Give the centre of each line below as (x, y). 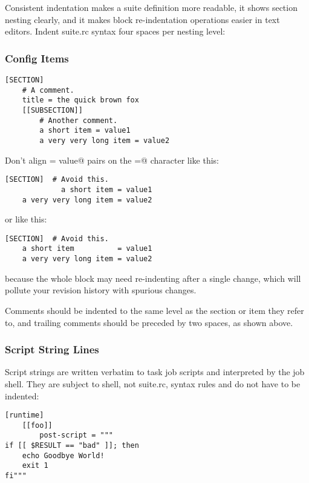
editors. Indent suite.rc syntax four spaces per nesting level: (115, 31)
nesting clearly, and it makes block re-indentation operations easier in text (142, 19)
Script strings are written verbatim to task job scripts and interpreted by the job (155, 372)
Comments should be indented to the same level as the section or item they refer (154, 310)
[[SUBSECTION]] (52, 110)
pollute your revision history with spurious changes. (101, 290)
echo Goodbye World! (63, 455)
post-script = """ (76, 435)
